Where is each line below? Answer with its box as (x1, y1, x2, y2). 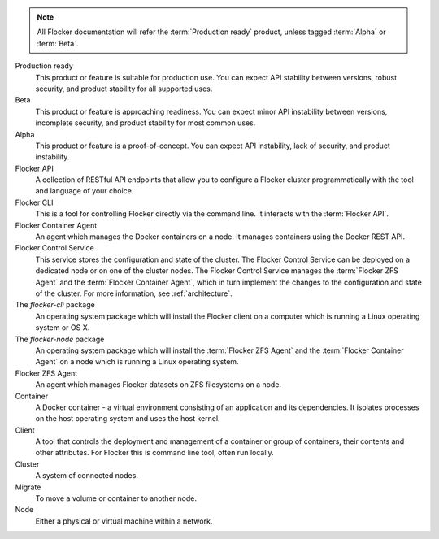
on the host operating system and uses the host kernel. (35, 414, 220, 424)
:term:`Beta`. (37, 38, 79, 48)
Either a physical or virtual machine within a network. (35, 516, 213, 526)
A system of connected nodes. (35, 471, 138, 480)
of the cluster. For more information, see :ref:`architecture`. (35, 289, 233, 298)
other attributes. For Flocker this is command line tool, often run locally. (35, 448, 274, 458)
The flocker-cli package (15, 300, 95, 310)
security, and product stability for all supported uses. (35, 84, 213, 93)
